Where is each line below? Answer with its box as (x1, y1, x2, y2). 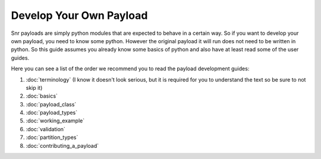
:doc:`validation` (26, 125, 65, 132)
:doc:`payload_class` (26, 100, 77, 108)
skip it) (26, 84, 43, 91)
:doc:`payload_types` (26, 109, 77, 116)
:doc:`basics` (26, 92, 58, 100)
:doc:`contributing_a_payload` (26, 142, 99, 149)
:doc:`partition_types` (26, 134, 78, 141)
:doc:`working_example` (26, 117, 85, 124)
